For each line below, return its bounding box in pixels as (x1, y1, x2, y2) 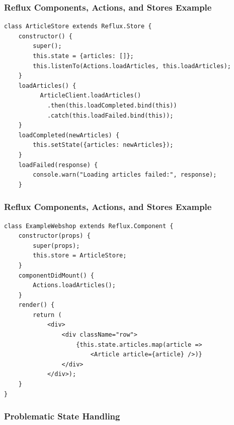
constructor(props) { (18, 232, 91, 240)
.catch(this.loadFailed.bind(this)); (47, 112, 174, 119)
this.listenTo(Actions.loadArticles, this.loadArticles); (33, 62, 231, 70)
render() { (18, 301, 55, 309)
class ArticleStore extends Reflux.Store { (4, 23, 152, 30)
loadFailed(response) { (18, 161, 98, 169)
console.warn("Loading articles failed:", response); (33, 171, 217, 179)
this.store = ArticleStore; (33, 252, 127, 259)
